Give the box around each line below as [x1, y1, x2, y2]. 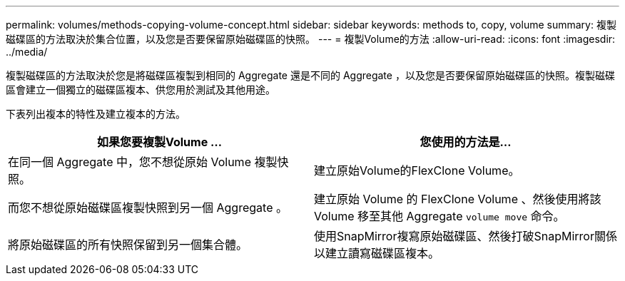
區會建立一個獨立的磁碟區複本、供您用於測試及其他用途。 [6, 83, 275, 96]
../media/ [6, 46, 48, 58]
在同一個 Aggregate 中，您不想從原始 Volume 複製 [8, 155, 278, 169]
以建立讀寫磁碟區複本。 [314, 246, 440, 260]
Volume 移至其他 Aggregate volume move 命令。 [314, 209, 565, 223]
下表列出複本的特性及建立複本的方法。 [6, 108, 186, 120]
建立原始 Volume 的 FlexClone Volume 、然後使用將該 [314, 192, 601, 206]
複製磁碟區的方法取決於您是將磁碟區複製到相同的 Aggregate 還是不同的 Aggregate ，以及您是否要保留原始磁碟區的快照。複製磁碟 [6, 69, 615, 81]
